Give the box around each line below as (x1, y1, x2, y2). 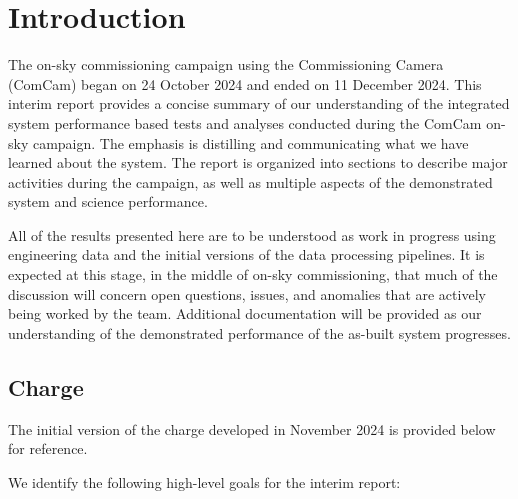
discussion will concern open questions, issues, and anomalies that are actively (8, 283, 486, 304)
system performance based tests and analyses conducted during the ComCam (8, 112, 482, 133)
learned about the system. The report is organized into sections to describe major (8, 152, 508, 173)
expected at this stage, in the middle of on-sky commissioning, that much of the (8, 264, 498, 285)
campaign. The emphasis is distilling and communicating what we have (32, 132, 469, 153)
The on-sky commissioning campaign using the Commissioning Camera (8, 54, 444, 75)
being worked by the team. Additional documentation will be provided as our (8, 303, 482, 324)
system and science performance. (8, 191, 208, 212)
